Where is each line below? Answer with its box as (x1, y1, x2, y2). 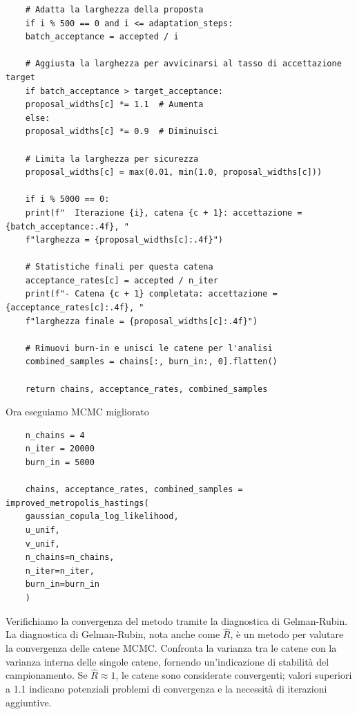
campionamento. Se (6, 668, 88, 682)
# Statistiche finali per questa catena (25, 262, 213, 272)
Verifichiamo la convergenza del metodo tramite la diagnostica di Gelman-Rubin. (6, 613, 348, 628)
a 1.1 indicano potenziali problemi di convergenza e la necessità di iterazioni (6, 681, 327, 695)
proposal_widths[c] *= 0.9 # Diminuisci (25, 126, 218, 137)
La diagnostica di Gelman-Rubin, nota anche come (6, 627, 220, 641)
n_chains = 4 (25, 430, 85, 440)
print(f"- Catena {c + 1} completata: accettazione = (25, 289, 278, 299)
